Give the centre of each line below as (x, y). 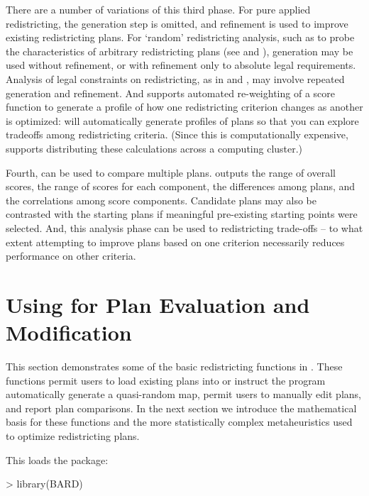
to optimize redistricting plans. (73, 435)
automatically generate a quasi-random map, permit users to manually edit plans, (183, 394)
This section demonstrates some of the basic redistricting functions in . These (174, 366)
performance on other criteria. (71, 256)
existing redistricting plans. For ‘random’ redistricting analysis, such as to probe (180, 37)
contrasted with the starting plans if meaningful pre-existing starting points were (182, 214)
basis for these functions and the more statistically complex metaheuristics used (179, 422)
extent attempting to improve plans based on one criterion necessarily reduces (175, 242)
